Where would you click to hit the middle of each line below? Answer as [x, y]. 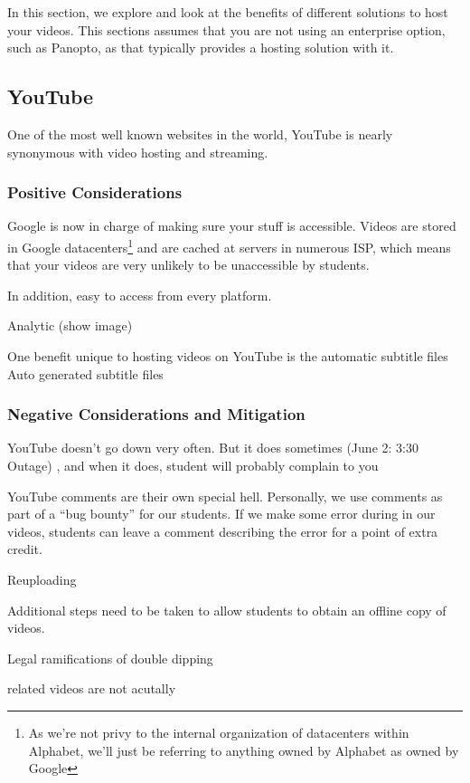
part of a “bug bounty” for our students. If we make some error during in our [221, 514]
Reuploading [42, 579]
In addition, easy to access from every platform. [140, 295]
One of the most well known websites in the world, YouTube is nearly [200, 134]
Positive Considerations [95, 192]
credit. [25, 549]
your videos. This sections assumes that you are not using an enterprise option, [226, 29]
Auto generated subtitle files [85, 373]
